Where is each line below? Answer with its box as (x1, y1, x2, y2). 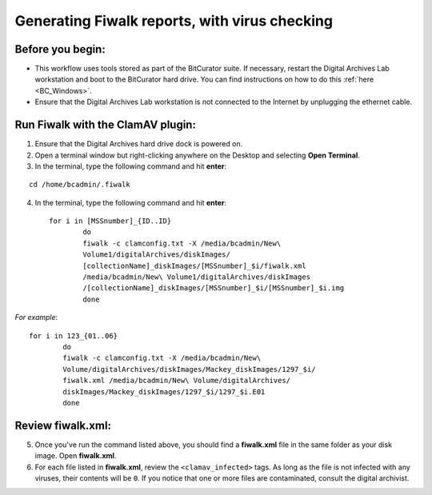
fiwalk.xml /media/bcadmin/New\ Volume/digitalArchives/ (62, 376, 291, 385)
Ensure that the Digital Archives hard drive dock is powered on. (34, 139, 243, 149)
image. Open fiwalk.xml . (34, 451, 117, 461)
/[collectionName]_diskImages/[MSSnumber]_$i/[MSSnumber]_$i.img (82, 284, 345, 293)
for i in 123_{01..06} (29, 331, 118, 340)
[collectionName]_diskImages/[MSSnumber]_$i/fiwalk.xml (82, 261, 307, 270)
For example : (14, 313, 58, 322)
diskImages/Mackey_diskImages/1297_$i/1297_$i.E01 (62, 387, 266, 396)
